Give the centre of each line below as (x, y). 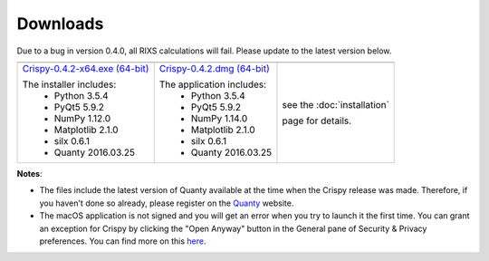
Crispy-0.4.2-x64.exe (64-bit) (86, 68)
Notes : (29, 173)
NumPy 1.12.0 (82, 118)
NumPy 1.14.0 (219, 118)
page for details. (317, 121)
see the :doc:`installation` (336, 104)
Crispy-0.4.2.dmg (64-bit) (215, 68)
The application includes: (213, 84)
